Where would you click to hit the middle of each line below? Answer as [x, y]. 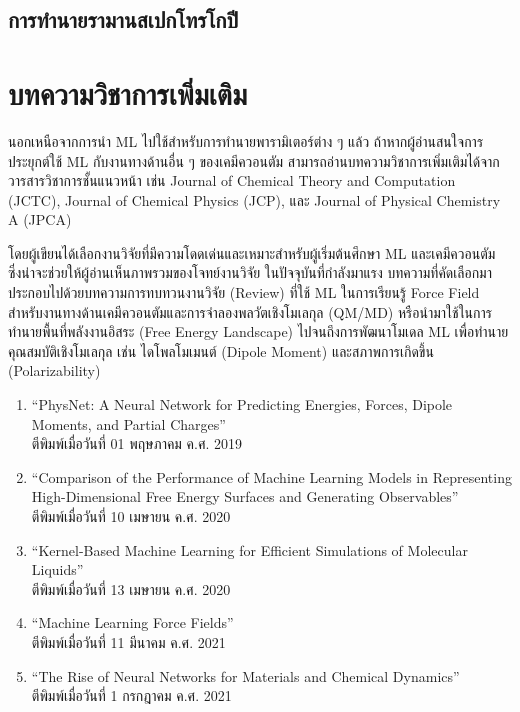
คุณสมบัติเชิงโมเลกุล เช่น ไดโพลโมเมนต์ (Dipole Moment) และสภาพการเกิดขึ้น [221, 350]
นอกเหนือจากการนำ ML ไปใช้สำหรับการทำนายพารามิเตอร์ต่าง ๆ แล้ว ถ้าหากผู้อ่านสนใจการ [246, 140]
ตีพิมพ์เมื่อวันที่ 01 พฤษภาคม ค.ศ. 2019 [137, 443]
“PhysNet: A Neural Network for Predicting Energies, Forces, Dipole [242, 404]
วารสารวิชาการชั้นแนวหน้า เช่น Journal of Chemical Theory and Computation [232, 180]
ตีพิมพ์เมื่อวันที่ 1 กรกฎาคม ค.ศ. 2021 [131, 695]
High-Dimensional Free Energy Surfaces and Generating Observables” [245, 496]
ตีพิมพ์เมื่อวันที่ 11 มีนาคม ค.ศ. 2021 [128, 641]
